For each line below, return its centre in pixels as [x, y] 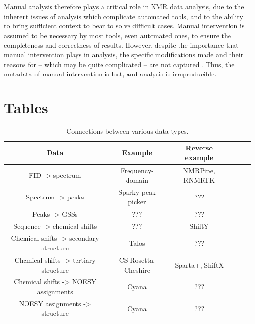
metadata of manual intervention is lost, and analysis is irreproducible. [110, 74]
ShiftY [199, 226]
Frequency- [137, 170]
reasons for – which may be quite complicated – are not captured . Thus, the [119, 64]
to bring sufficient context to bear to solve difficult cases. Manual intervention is [124, 26]
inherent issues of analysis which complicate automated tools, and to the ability [124, 16]
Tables [26, 107]
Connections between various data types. [127, 131]
